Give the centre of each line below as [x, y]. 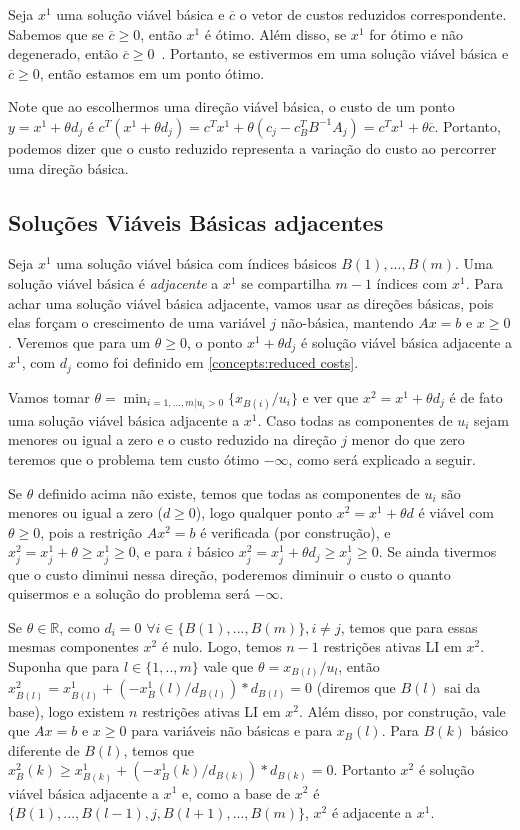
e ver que [330, 396]
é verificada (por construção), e [295, 531]
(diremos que [356, 687]
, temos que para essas [409, 626]
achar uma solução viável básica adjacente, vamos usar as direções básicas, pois [251, 302]
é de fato [476, 396]
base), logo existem [66, 710]
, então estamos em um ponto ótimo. [152, 72]
